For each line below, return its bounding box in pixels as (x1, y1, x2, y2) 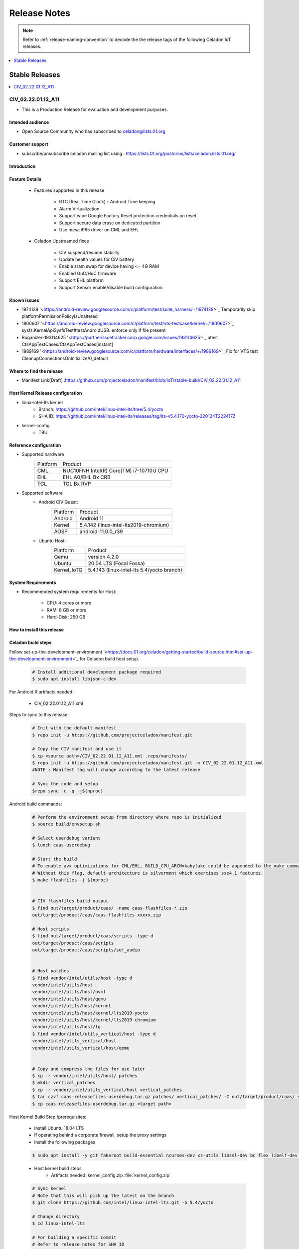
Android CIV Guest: (38, 499, 78, 505)
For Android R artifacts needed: (9, 689, 74, 695)
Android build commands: (9, 801, 62, 807)
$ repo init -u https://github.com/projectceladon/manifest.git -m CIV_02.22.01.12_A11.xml (32, 760, 264, 766)
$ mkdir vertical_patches (32, 1080, 96, 1086)
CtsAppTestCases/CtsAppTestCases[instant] (21, 341, 114, 347)
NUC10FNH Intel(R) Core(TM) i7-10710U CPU (62, 467, 168, 474)
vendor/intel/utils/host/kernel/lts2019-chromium (32, 1017, 156, 1023)
